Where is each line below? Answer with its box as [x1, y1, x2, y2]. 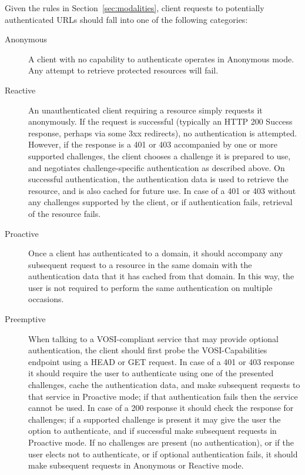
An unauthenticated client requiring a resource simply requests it [28, 103, 263, 116]
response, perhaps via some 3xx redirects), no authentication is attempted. [28, 126, 297, 139]
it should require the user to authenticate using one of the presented [28, 367, 274, 379]
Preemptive [5, 313, 46, 325]
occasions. [28, 293, 64, 305]
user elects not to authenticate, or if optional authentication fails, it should [28, 447, 298, 460]
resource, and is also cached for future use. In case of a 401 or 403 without [28, 184, 296, 196]
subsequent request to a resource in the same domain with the [28, 258, 252, 270]
